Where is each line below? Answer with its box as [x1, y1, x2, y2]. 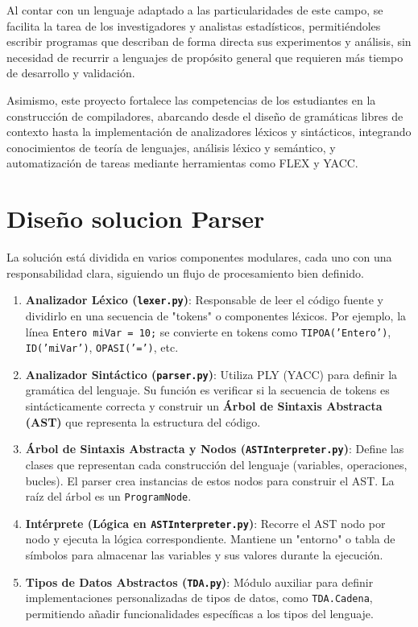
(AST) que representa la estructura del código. [25, 413, 261, 430]
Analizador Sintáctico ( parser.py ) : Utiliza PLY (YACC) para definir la [25, 365, 398, 382]
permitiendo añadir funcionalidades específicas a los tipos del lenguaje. [25, 604, 374, 621]
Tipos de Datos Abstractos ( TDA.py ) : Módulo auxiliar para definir [25, 573, 374, 590]
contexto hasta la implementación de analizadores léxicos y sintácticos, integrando [6, 123, 412, 140]
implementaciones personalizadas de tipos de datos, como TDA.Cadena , [25, 589, 373, 606]
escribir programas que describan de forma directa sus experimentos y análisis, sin [6, 33, 412, 50]
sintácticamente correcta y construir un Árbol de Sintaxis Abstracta [25, 398, 383, 415]
